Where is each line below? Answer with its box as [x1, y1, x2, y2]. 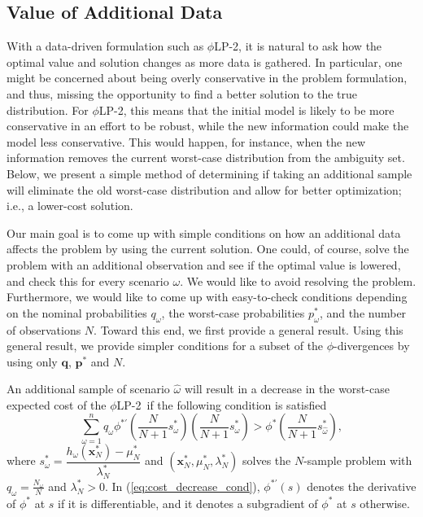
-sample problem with [303, 452, 412, 469]
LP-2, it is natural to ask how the [214, 37, 382, 55]
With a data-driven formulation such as [7, 37, 204, 55]
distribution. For [7, 101, 89, 118]
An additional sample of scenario [7, 380, 170, 397]
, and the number [319, 304, 407, 321]
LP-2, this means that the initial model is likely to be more [98, 101, 395, 118]
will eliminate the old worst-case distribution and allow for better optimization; [7, 181, 402, 198]
